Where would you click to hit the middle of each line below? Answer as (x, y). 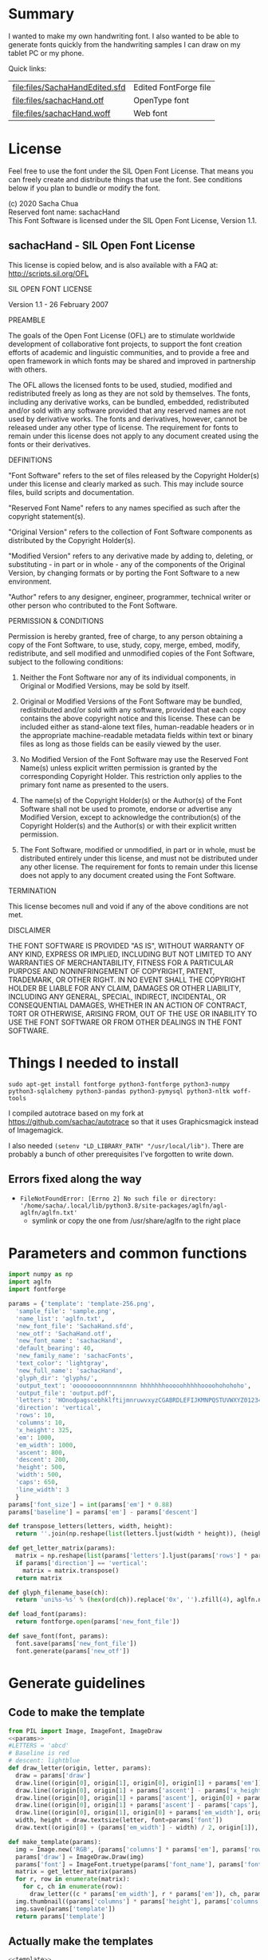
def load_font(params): (48, 1615)
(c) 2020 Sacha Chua (43, 203)
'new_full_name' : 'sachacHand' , (69, 1371)
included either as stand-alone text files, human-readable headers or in (137, 727)
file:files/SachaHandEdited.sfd (69, 87)
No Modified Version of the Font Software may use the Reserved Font (134, 759)
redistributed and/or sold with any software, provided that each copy (133, 709)
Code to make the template (77, 1713)
